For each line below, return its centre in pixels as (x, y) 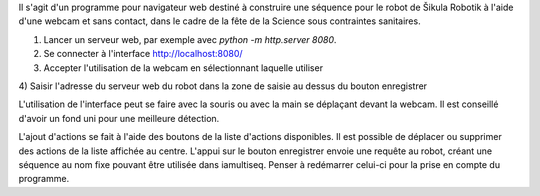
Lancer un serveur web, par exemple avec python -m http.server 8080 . (190, 39)
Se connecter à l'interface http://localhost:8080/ (143, 54)
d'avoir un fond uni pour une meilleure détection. (119, 118)
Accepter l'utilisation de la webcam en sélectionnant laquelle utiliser (183, 67)
